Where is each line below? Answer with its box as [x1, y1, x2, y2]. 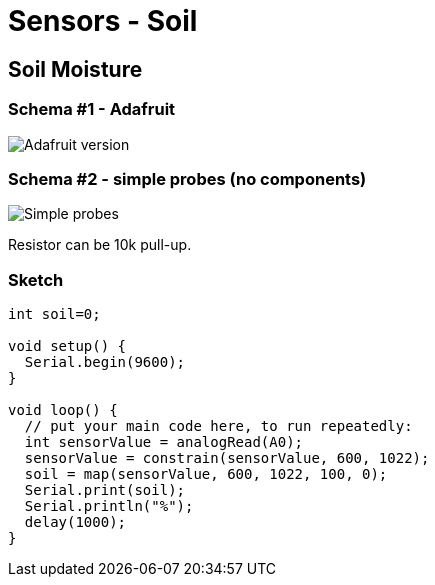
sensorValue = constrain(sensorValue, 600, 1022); [24, 450, 430, 467]
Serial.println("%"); [24, 498, 194, 515]
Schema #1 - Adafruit [8, 99, 176, 120]
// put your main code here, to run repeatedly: [24, 418, 413, 435]
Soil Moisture [8, 56, 143, 82]
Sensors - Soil [8, 4, 198, 38]
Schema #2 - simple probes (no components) [8, 168, 367, 189]
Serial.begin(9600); [24, 354, 186, 371]
